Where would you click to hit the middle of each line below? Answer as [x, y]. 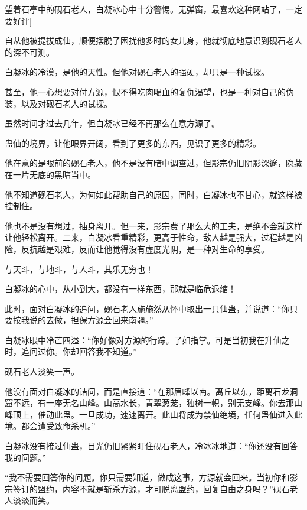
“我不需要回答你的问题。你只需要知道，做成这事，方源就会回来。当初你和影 [151, 477]
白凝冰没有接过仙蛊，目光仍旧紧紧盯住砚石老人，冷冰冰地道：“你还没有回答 [151, 446]
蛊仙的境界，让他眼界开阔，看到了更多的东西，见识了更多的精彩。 [133, 143]
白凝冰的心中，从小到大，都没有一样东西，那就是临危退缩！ [120, 289]
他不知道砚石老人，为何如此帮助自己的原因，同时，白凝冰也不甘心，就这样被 [153, 194]
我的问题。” [25, 457]
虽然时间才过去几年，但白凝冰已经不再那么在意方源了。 [112, 123]
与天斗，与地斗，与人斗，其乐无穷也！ [79, 269]
